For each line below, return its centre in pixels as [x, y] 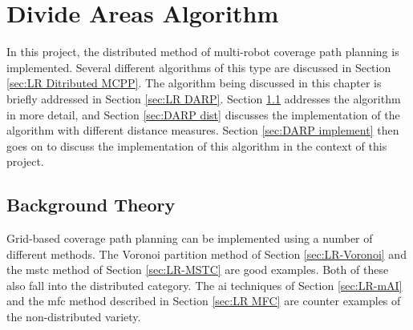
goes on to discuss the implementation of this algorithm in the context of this [197, 145]
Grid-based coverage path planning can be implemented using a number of [190, 238]
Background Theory [91, 205]
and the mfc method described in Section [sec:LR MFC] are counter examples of [204, 301]
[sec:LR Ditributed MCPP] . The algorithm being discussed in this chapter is [194, 83]
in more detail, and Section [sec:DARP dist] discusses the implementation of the [203, 114]
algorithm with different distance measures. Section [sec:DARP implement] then [203, 130]
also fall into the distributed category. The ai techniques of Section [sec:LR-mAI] [204, 285]
